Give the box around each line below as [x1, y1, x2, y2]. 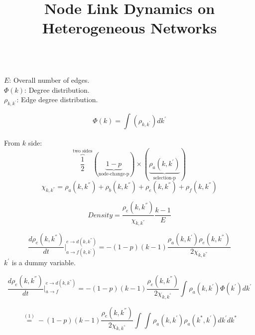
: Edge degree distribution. [16, 94, 98, 105]
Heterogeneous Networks [42, 17, 217, 38]
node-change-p [98, 171, 129, 176]
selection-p [153, 175, 176, 180]
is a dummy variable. [11, 257, 76, 268]
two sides [73, 148, 93, 154]
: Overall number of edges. [9, 75, 90, 85]
